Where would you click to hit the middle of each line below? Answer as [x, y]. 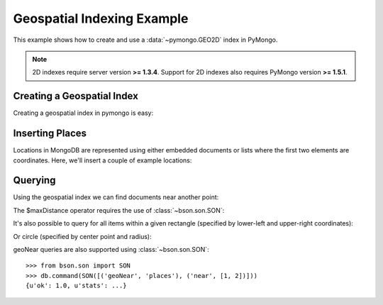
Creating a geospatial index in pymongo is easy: [83, 113]
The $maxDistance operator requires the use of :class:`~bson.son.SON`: [119, 210]
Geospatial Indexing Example [101, 18]
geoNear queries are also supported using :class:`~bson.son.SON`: [111, 249]
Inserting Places [50, 134]
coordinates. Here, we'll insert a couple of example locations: [102, 160]
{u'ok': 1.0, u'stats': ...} [76, 286]
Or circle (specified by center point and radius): [82, 236]
